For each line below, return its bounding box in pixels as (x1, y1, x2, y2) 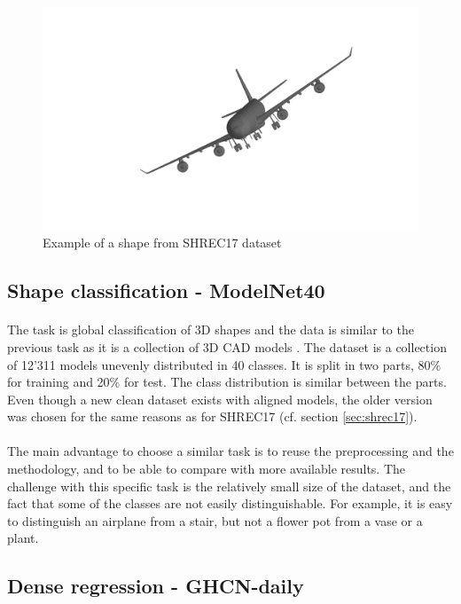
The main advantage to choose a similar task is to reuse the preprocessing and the (7, 442, 454, 460)
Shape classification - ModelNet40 (7, 277, 325, 304)
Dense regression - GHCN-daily (7, 572, 304, 600)
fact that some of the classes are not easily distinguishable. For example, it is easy (7, 494, 453, 513)
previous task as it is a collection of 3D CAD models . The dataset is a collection (7, 337, 447, 356)
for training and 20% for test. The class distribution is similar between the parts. (7, 373, 447, 391)
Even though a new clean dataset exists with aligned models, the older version (7, 389, 433, 408)
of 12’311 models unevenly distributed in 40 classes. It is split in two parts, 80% (7, 355, 441, 373)
